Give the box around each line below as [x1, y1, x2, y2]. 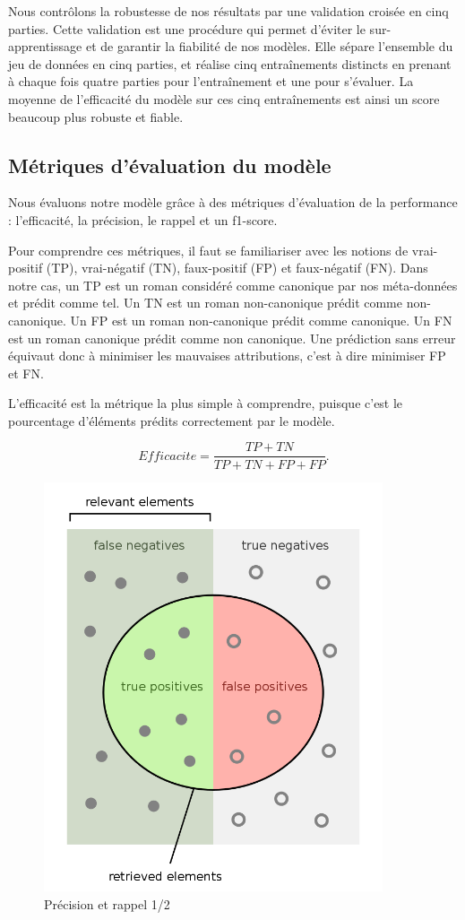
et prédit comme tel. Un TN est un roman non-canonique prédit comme [8, 293, 402, 312]
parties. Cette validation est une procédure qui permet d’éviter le [8, 19, 366, 38]
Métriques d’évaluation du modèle [8, 151, 332, 178]
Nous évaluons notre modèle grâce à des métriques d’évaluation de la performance [8, 193, 458, 212]
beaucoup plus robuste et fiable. [8, 107, 184, 126]
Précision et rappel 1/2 [44, 894, 170, 913]
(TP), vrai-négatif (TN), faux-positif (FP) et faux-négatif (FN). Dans [46, 258, 428, 277]
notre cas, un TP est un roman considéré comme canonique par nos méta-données [8, 275, 458, 294]
